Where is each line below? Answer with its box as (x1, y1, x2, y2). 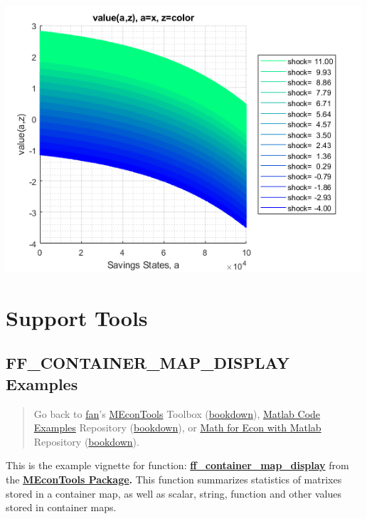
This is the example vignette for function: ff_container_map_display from (6, 458, 349, 473)
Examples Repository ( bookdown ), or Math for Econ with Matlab (33, 420, 321, 435)
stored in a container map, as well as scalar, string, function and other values (6, 486, 341, 500)
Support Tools (6, 303, 148, 332)
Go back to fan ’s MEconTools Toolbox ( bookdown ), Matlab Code (33, 406, 321, 421)
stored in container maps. (6, 500, 117, 515)
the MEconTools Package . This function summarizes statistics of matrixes (6, 471, 342, 486)
